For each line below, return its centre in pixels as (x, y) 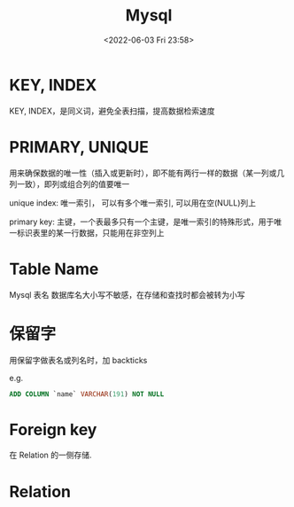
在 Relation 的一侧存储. (50, 455)
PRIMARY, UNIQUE (79, 147)
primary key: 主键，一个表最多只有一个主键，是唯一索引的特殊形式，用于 (142, 222)
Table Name (54, 269)
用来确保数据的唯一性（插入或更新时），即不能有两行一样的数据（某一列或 (143, 173)
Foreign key (53, 429)
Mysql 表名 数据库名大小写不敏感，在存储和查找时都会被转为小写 (127, 294)
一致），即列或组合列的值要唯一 (73, 183)
